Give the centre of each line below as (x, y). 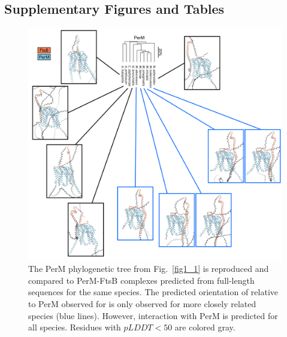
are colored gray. (205, 327)
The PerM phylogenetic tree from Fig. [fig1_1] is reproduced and (149, 269)
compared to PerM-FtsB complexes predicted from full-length (141, 280)
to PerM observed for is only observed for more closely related (142, 303)
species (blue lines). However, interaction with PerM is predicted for (153, 315)
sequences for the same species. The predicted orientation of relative (153, 292)
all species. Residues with (75, 327)
